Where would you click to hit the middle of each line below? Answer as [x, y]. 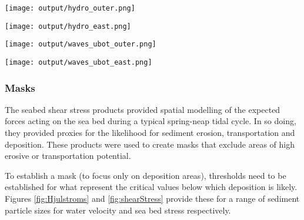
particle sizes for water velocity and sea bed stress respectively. [118, 210]
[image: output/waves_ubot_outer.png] [81, 44]
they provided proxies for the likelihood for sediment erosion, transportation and [150, 133]
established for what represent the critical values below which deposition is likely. [151, 187]
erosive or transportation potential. [68, 156]
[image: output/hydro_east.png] [68, 26]
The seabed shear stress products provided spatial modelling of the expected [143, 109]
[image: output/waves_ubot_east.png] [78, 62]
